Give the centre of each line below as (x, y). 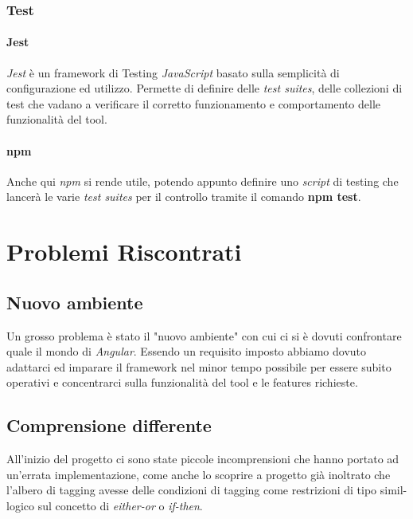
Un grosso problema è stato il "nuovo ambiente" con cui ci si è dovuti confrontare (204, 335)
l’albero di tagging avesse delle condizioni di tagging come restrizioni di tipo (192, 490)
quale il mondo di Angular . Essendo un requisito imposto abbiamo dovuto (187, 351)
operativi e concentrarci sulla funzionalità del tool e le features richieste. (182, 382)
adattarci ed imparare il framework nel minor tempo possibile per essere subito (199, 366)
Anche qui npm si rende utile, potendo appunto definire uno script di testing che (203, 181)
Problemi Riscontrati (124, 252)
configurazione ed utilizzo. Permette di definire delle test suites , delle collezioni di (205, 88)
